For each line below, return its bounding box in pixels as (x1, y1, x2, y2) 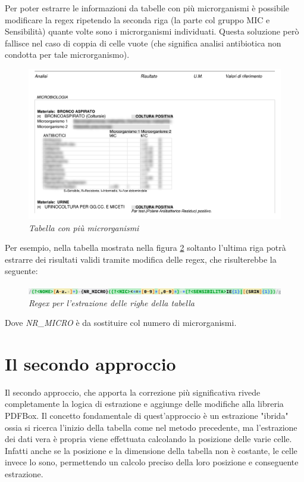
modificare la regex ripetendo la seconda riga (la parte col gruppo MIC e (5, 13, 270, 26)
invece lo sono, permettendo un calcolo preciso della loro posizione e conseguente (5, 456, 299, 468)
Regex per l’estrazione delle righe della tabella (29, 296, 195, 309)
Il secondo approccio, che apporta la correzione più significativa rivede (5, 385, 261, 398)
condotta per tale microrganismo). (5, 48, 130, 61)
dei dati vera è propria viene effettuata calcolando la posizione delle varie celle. (5, 433, 292, 445)
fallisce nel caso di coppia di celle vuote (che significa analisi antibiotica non (5, 36, 281, 49)
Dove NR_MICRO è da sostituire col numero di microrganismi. (5, 316, 237, 329)
